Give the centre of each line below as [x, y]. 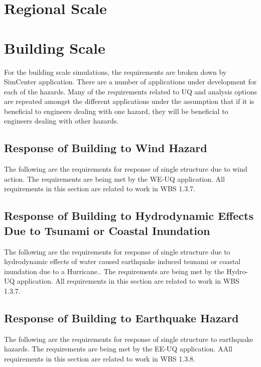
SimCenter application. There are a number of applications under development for [130, 82]
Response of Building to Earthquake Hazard [121, 318]
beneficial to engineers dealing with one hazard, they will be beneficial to [116, 111]
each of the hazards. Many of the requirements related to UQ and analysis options [130, 91]
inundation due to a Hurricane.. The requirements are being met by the [114, 271]
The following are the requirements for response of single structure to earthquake [129, 339]
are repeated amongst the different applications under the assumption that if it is [129, 101]
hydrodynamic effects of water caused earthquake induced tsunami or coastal [122, 261]
